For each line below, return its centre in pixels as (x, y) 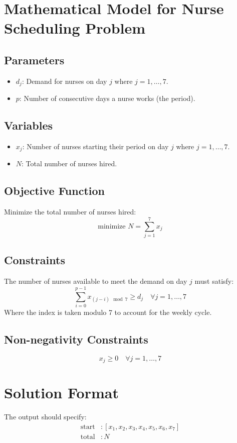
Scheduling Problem (75, 28)
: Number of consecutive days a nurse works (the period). (107, 98)
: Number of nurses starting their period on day (95, 146)
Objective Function (55, 191)
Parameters (34, 60)
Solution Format (61, 393)
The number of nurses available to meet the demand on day (96, 281)
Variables (29, 125)
